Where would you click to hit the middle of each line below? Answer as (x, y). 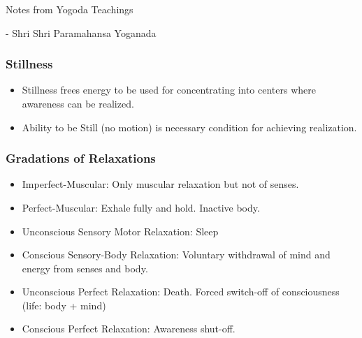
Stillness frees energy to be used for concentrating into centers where (169, 90)
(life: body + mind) (64, 305)
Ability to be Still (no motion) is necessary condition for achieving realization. (189, 127)
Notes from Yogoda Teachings (70, 9)
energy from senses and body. (85, 268)
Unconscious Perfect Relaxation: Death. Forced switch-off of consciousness (181, 292)
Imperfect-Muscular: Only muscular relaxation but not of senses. (160, 184)
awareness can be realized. (78, 103)
